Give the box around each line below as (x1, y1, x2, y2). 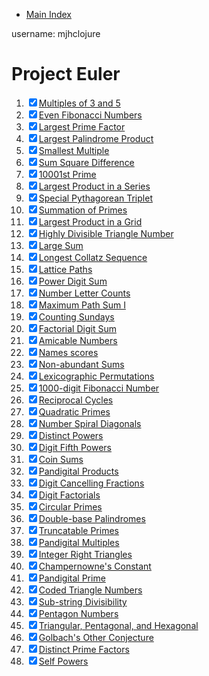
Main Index (25, 9, 72, 20)
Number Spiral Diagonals (38, 417, 142, 429)
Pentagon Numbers (38, 607, 119, 619)
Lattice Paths (38, 263, 93, 275)
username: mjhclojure (11, 28, 101, 39)
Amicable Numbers (38, 334, 118, 346)
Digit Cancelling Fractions (38, 477, 145, 489)
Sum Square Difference (38, 156, 135, 168)
